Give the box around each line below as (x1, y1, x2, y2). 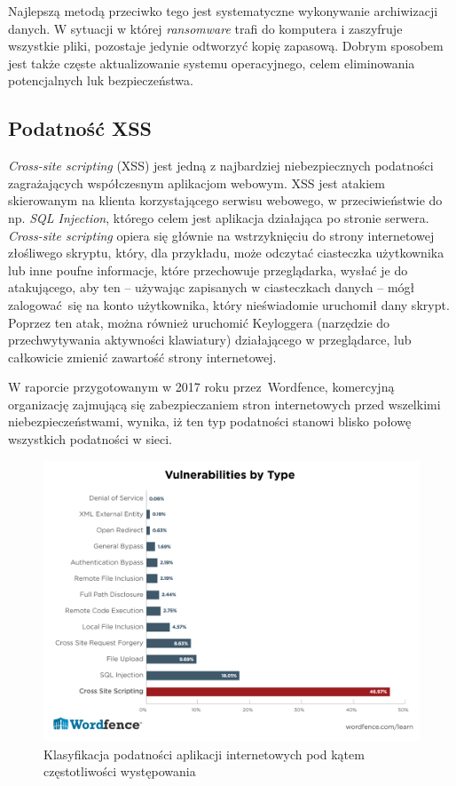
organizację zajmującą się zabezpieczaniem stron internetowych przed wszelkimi (8, 394, 441, 413)
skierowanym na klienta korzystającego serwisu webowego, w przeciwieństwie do (8, 191, 443, 210)
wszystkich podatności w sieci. (8, 430, 173, 449)
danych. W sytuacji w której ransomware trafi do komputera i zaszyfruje (8, 19, 403, 37)
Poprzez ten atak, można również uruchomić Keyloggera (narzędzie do (8, 313, 390, 331)
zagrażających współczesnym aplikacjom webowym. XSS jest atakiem (8, 173, 385, 192)
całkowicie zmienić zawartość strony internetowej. (8, 347, 277, 366)
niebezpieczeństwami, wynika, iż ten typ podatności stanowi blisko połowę (8, 412, 412, 431)
